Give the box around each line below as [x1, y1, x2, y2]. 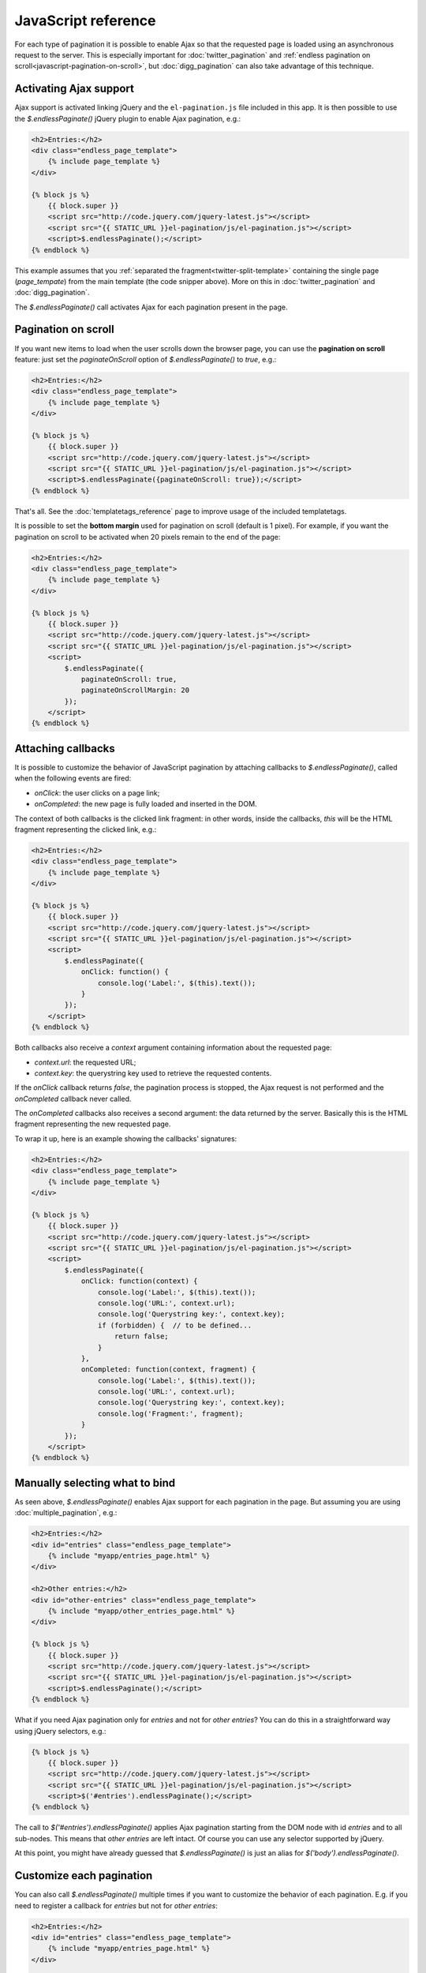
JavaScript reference [14, 12, 156, 29]
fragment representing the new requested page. [14, 1119, 171, 1129]
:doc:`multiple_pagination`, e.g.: [14, 1508, 118, 1518]
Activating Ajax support [14, 82, 134, 95]
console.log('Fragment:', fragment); [97, 1409, 244, 1418]
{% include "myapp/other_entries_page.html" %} [47, 1607, 236, 1615]
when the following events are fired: [14, 773, 132, 783]
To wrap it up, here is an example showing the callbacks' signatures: [14, 1133, 237, 1144]
